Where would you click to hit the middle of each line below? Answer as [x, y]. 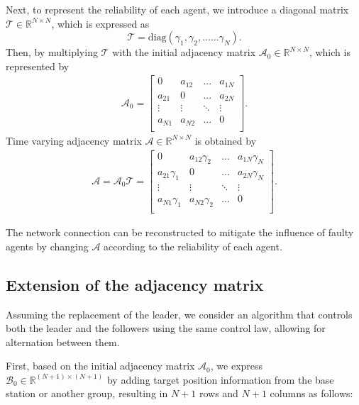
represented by [38, 66]
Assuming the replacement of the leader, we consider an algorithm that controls [179, 314]
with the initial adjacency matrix [184, 52]
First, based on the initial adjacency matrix [100, 366]
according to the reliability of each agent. [193, 246]
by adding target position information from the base [220, 379]
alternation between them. [63, 342]
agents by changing [47, 246]
